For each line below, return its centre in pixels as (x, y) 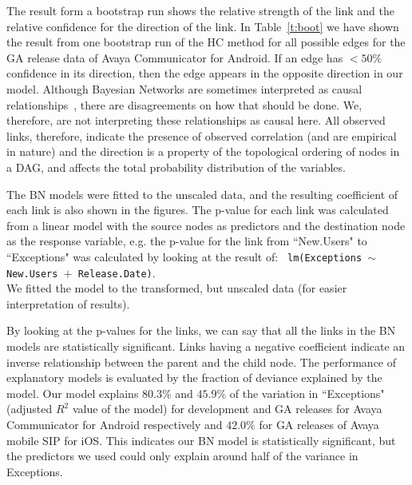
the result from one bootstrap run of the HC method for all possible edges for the (206, 42)
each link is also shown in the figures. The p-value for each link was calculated (198, 210)
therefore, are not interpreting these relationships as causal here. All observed (196, 120)
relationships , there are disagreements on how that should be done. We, (184, 104)
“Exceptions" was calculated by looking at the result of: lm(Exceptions (184, 256)
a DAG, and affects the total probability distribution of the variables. (176, 167)
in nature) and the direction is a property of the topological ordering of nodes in (203, 151)
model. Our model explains (73, 393)
